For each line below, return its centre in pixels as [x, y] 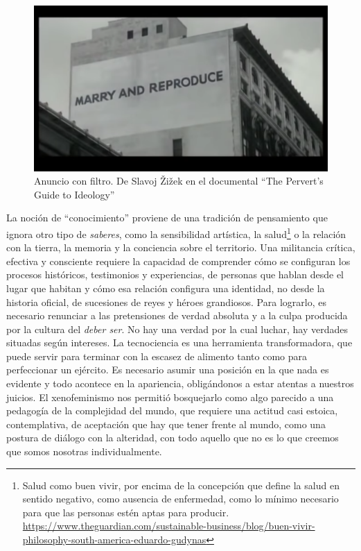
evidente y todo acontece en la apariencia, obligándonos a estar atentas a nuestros [180, 383]
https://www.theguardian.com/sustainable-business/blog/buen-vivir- [169, 526]
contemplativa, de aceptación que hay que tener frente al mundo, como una [166, 424]
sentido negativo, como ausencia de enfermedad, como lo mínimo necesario [180, 499]
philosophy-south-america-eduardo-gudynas [114, 539]
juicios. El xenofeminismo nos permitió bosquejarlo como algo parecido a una [170, 397]
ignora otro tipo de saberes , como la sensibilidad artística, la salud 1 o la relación [176, 232]
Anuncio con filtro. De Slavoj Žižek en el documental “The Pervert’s [179, 181]
